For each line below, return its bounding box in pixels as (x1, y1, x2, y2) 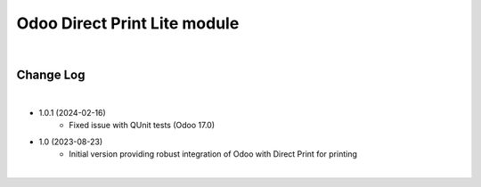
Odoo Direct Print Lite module (16, 13, 240, 33)
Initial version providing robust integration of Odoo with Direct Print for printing (69, 149, 358, 159)
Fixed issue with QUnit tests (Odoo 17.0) (69, 120, 216, 131)
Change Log (16, 68, 86, 83)
